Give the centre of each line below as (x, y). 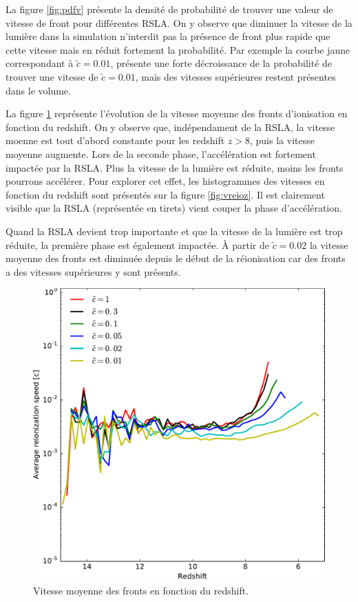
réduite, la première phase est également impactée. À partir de (137, 244)
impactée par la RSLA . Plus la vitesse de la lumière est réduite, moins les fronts (175, 167)
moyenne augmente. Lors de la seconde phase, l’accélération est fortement (161, 153)
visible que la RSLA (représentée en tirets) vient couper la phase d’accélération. (174, 208)
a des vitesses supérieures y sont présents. (93, 271)
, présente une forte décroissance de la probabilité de (221, 63)
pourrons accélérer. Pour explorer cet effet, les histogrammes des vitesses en (165, 181)
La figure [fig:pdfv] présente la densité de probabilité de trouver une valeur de (169, 9)
